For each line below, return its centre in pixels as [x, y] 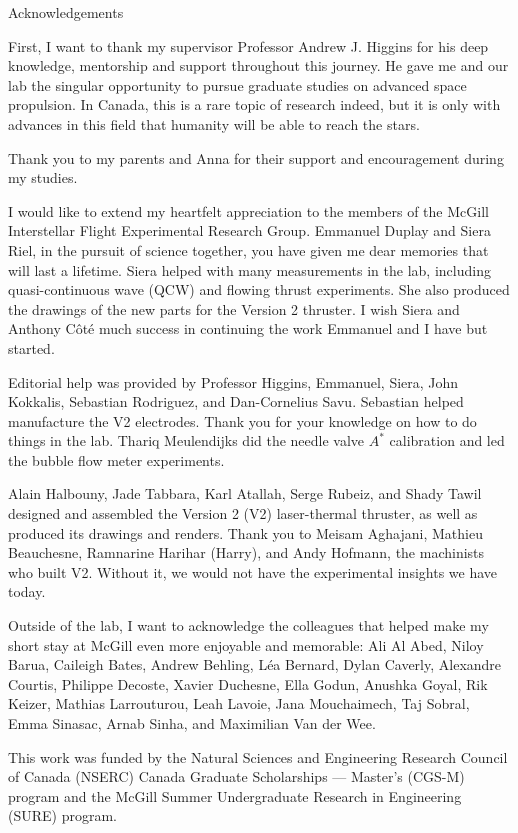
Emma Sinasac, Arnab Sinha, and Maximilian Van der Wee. [192, 723]
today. [27, 591]
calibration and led [447, 440]
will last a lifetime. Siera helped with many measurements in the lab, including [249, 269]
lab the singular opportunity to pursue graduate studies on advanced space [237, 84]
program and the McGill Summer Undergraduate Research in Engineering [235, 795]
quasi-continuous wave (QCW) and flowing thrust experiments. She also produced [259, 289]
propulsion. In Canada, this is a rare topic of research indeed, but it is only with [254, 104]
